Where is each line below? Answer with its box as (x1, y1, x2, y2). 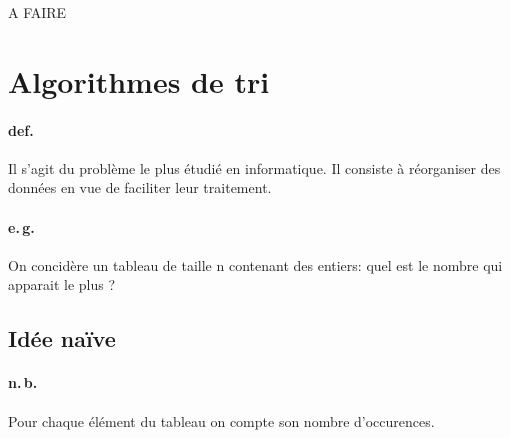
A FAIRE (8, 2, 67, 22)
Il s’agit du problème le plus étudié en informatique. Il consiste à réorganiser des (8, 157, 501, 178)
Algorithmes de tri (8, 60, 270, 101)
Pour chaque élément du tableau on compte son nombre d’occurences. (8, 410, 435, 431)
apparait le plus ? (8, 274, 116, 295)
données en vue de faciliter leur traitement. (8, 177, 272, 198)
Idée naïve (8, 323, 116, 354)
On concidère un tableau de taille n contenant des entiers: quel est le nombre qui (8, 254, 503, 275)
